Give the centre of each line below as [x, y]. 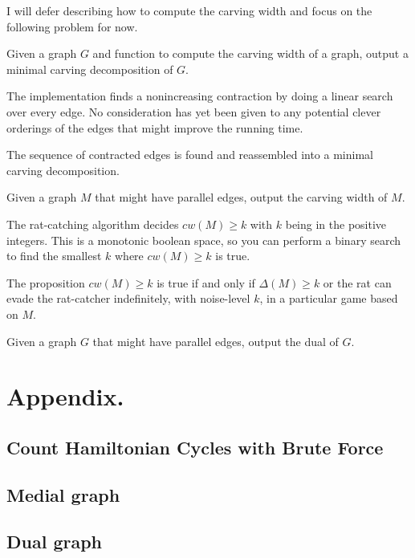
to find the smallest [54, 256]
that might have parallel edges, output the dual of [216, 341]
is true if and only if [206, 282]
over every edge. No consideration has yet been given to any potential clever [194, 111]
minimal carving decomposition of [90, 69]
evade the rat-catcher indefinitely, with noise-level [128, 298]
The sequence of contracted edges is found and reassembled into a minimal [190, 155]
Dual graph [55, 542]
